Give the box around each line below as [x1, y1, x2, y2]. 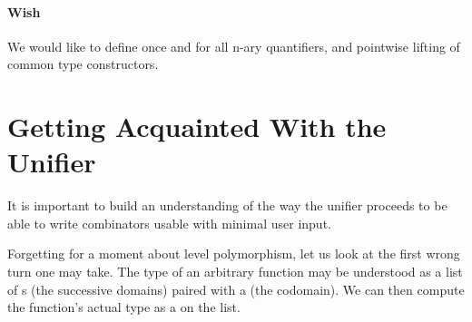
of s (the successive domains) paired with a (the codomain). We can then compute [7, 279, 465, 298]
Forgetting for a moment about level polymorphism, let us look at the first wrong [7, 244, 460, 263]
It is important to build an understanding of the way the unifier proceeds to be [7, 196, 447, 215]
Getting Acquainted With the [7, 108, 387, 145]
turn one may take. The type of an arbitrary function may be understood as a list [7, 262, 463, 281]
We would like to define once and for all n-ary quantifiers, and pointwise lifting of [7, 36, 460, 55]
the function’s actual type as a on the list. [7, 298, 241, 317]
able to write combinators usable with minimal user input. [7, 213, 331, 232]
